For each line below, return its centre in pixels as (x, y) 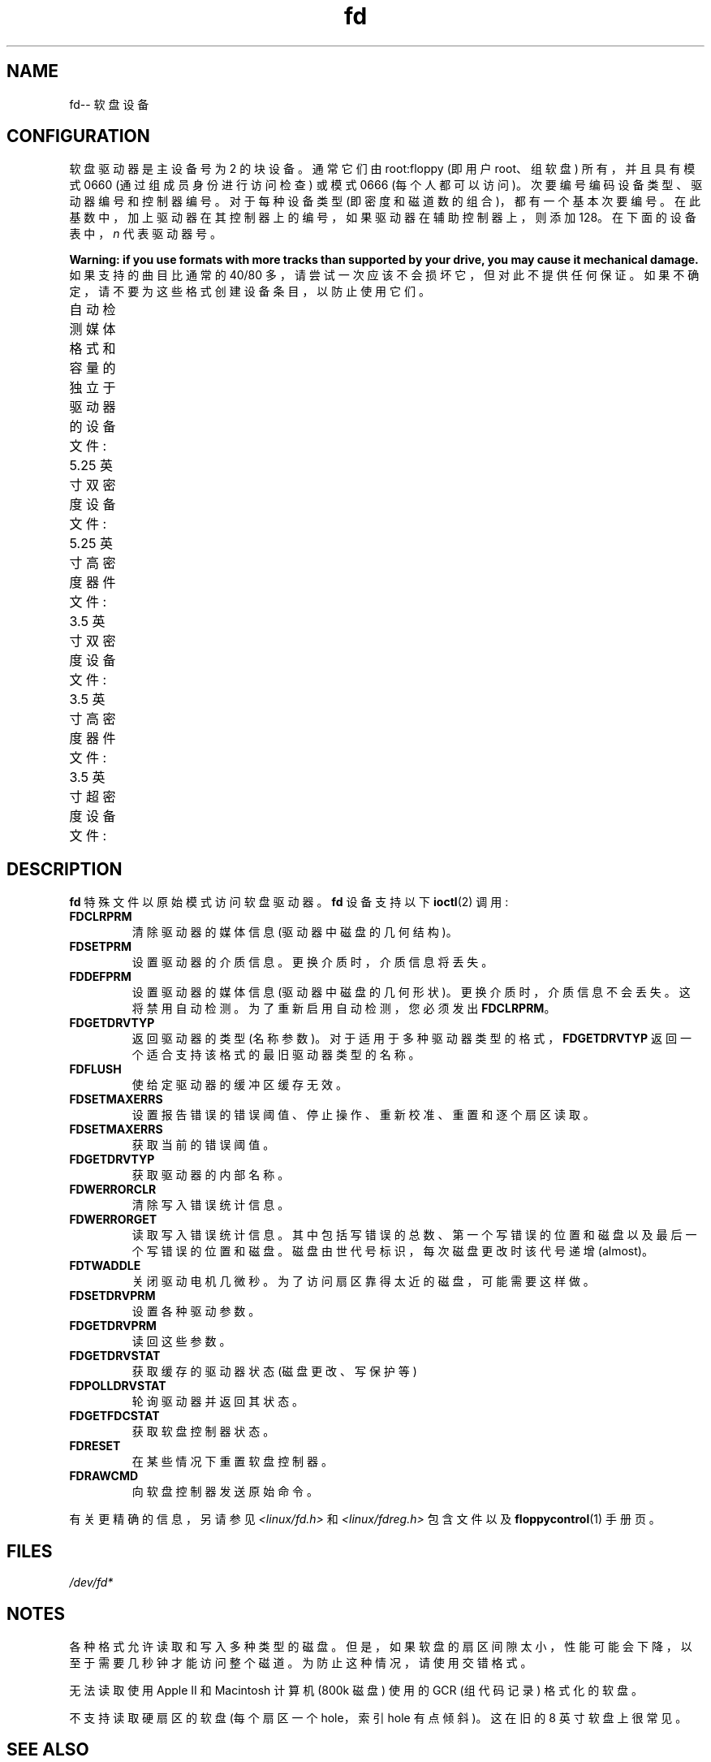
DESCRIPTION (65, 869)
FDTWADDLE (105, 1266)
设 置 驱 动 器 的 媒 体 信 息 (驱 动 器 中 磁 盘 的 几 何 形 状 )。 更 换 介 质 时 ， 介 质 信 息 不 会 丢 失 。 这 (411, 992)
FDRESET (95, 1446)
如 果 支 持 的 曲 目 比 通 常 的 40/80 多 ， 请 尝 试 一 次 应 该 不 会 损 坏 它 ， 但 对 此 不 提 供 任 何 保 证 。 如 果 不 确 (384, 275)
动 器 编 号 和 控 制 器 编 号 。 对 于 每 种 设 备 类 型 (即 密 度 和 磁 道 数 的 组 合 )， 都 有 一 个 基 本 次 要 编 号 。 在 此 (385, 201)
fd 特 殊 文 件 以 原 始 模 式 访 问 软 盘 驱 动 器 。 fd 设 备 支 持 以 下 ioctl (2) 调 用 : (289, 902)
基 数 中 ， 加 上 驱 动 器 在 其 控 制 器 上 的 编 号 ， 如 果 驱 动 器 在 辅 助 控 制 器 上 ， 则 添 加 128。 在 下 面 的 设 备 (383, 218)
